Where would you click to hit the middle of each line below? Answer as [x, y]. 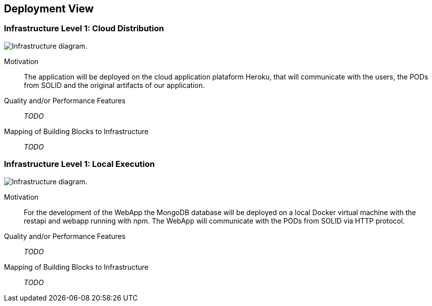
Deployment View [49, 9]
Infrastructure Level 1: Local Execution [79, 164]
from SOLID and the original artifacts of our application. [114, 85]
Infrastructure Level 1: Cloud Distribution [84, 29]
